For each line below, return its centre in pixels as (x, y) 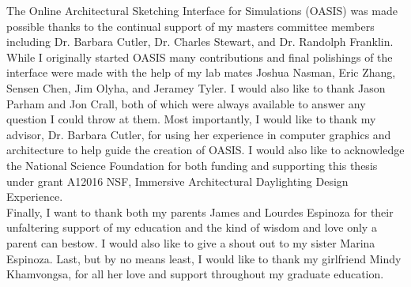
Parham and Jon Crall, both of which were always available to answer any (186, 103)
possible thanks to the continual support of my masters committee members (190, 26)
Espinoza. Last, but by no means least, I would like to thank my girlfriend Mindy (204, 258)
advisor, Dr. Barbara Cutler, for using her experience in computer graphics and (199, 134)
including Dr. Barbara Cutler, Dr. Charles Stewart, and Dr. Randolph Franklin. (200, 42)
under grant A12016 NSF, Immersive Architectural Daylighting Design (177, 181)
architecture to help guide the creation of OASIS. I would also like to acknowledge (205, 150)
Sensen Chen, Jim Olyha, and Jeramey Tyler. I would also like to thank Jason (196, 87)
